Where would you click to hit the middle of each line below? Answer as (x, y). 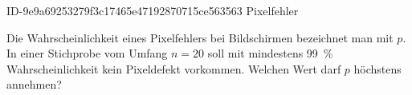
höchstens (377, 68)
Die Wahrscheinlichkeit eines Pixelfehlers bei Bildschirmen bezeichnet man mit (200, 37)
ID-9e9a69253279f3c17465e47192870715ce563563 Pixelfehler (153, 10)
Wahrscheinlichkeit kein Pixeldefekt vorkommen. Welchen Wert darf (174, 68)
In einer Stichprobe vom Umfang (87, 53)
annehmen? (34, 84)
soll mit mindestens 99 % (270, 53)
